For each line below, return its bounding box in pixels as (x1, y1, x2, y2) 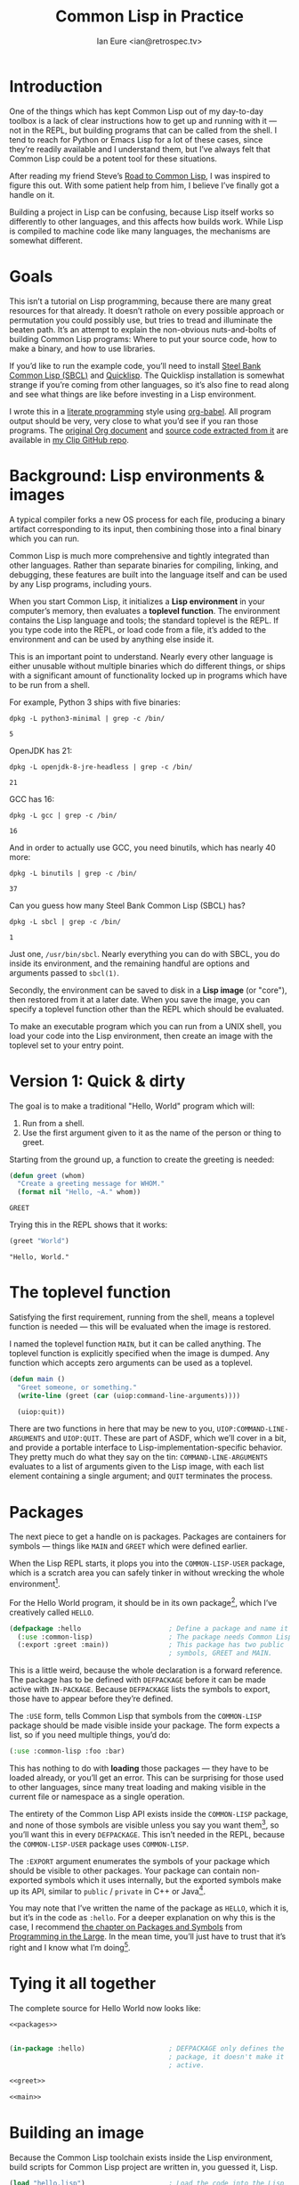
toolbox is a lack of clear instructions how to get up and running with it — (9, 115, 278, 126)
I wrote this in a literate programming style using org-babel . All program (9, 405, 271, 416)
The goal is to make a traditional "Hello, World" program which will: (9, 1101, 255, 1111)
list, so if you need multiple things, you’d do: (9, 1730, 171, 1740)
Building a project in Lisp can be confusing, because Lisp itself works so (9, 207, 274, 217)
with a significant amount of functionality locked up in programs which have (9, 670, 287, 681)
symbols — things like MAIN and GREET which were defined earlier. (9, 1541, 247, 1551)
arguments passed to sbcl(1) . (9, 967, 120, 978)
